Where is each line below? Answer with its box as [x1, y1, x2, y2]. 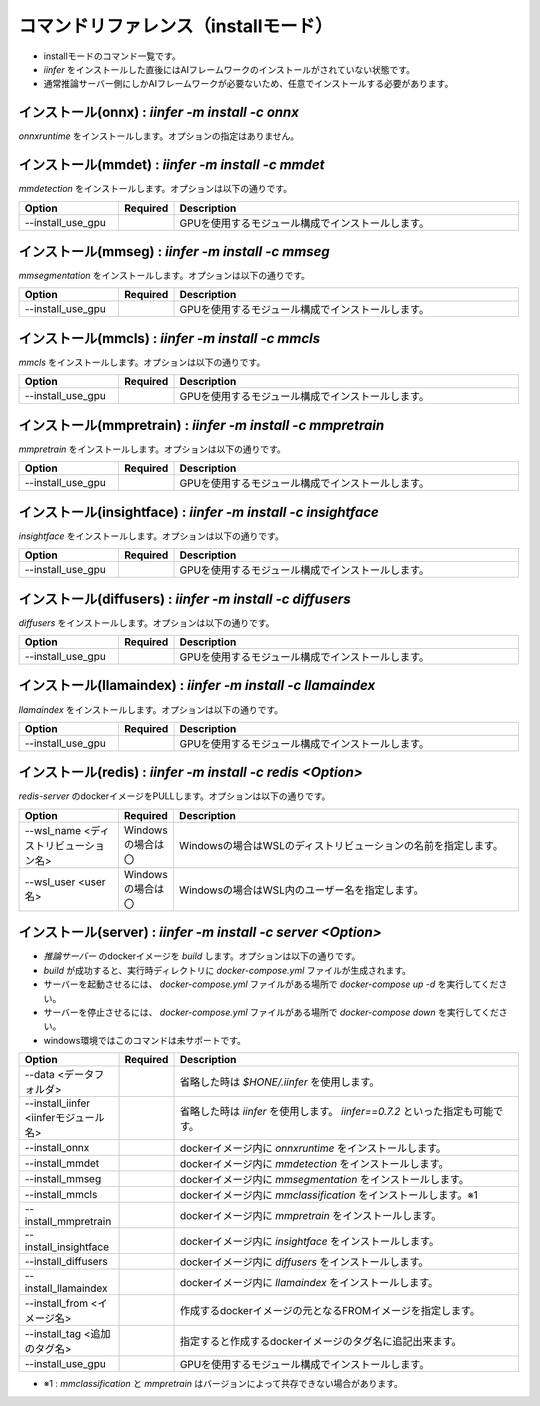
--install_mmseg [24, 1172, 102, 1186]
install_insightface [24, 1240, 110, 1254]
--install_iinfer [24, 1096, 91, 1110]
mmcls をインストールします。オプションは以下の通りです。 [18, 356, 266, 368]
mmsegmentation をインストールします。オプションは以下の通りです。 [18, 270, 310, 282]
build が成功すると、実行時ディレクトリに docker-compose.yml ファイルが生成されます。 [43, 964, 412, 976]
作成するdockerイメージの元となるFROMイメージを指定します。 [179, 1304, 480, 1318]
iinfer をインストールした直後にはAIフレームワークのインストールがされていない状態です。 [43, 63, 415, 75]
